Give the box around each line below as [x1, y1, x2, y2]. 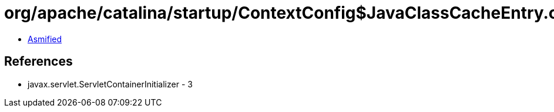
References [4, 54, 73, 69]
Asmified [28, 33, 62, 44]
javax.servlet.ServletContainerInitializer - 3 [28, 79, 193, 89]
